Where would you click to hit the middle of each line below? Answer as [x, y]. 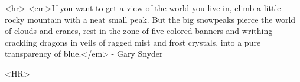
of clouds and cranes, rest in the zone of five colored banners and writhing [139, 31]
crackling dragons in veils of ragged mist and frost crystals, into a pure [133, 42]
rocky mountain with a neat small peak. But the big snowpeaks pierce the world [150, 19]
